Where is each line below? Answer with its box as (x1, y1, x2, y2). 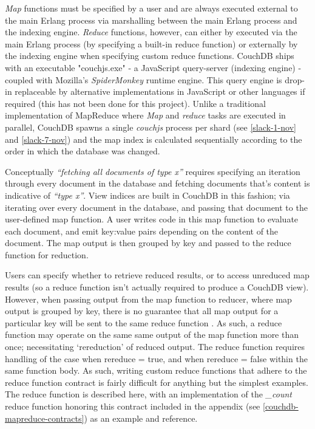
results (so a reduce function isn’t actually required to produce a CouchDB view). (5, 281, 309, 293)
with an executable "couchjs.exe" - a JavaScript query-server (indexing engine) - (5, 61, 302, 74)
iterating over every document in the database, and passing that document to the (5, 201, 308, 213)
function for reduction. (5, 248, 89, 261)
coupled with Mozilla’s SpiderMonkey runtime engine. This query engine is (5, 73, 282, 86)
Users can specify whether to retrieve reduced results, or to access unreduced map (5, 269, 310, 281)
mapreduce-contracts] (5, 411, 84, 424)
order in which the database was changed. (5, 145, 160, 157)
